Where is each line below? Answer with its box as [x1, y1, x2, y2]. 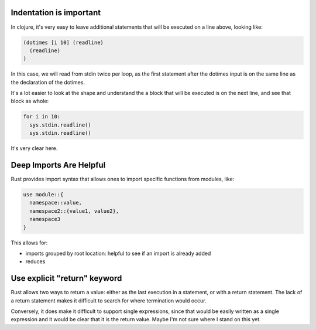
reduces [25, 258, 46, 265]
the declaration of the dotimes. [11, 79, 85, 86]
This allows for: [11, 239, 48, 246]
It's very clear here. [11, 145, 58, 152]
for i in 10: [23, 113, 61, 120]
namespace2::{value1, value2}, [29, 207, 119, 214]
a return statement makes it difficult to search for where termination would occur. [11, 297, 207, 304]
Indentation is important [11, 8, 101, 18]
